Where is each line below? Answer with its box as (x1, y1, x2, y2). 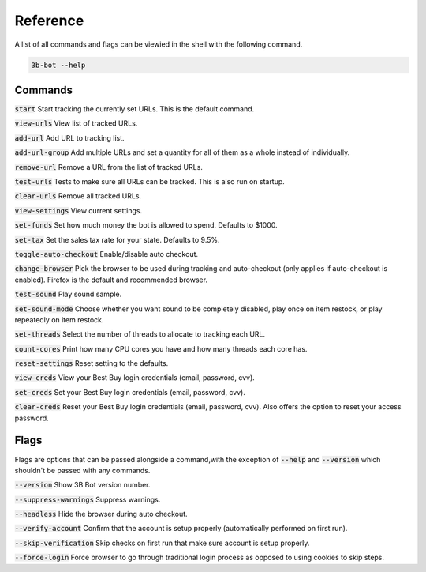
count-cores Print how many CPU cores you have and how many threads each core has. (14, 344, 308, 353)
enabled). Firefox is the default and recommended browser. (14, 275, 208, 284)
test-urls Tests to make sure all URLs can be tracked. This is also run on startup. (14, 176, 286, 186)
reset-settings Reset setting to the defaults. (14, 359, 169, 368)
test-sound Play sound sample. (14, 289, 122, 299)
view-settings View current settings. (14, 205, 143, 215)
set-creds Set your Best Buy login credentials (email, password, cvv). (14, 387, 246, 397)
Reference (14, 12, 84, 29)
